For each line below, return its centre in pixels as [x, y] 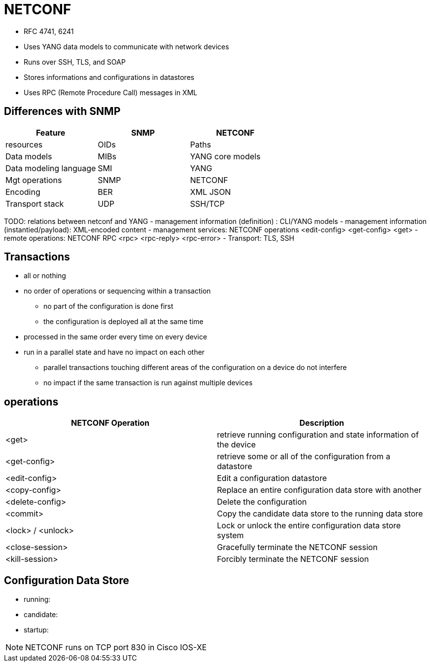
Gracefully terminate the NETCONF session [297, 547]
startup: [36, 630]
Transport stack [35, 203]
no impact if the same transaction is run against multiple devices [148, 383]
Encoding [23, 192]
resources [24, 144]
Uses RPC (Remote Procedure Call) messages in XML [110, 92]
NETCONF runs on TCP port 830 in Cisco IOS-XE [116, 647]
